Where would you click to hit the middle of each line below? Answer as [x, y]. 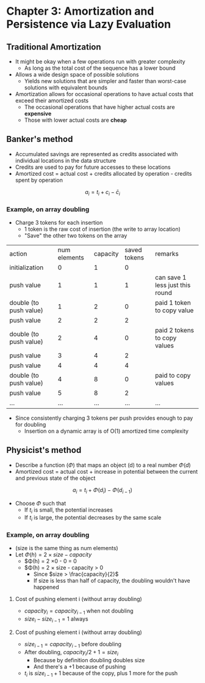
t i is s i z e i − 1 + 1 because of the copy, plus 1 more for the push [101, 674]
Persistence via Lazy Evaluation [89, 24]
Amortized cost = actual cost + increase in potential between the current [106, 471]
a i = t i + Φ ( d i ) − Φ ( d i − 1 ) [103, 491]
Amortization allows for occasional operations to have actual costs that [104, 94]
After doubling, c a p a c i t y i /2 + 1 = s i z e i [71, 653]
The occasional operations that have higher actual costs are [99, 107]
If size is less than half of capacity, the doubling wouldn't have [112, 581]
